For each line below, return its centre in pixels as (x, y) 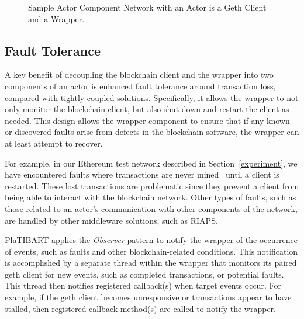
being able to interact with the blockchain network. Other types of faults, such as (151, 197)
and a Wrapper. (56, 18)
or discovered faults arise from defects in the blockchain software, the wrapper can (152, 132)
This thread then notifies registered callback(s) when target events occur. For (143, 285)
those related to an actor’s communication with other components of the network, (151, 208)
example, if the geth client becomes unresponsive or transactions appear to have (148, 297)
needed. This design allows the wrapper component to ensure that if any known (147, 120)
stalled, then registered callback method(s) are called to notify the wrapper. (140, 308)
